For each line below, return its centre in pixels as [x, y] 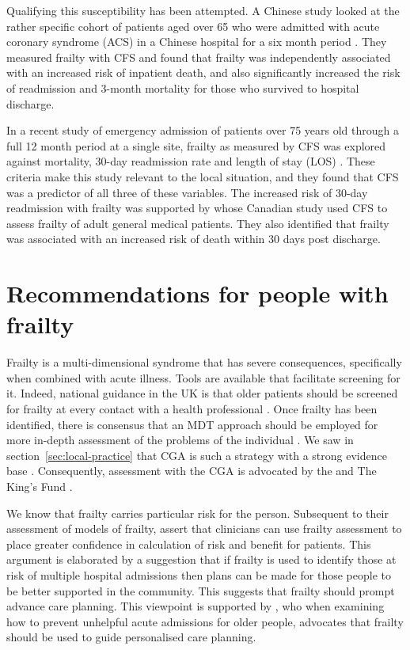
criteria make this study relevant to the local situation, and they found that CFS [203, 176]
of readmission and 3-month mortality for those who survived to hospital [183, 87]
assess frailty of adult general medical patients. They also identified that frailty [198, 223]
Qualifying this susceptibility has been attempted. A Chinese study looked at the [203, 10]
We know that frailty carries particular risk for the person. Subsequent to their [197, 513]
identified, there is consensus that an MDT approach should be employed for [192, 424]
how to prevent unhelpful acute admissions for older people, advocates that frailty [205, 621]
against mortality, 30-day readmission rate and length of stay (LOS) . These [191, 161]
